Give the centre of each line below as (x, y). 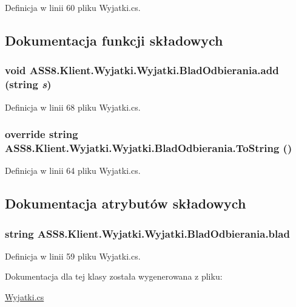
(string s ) (28, 84)
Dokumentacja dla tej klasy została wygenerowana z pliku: (114, 276)
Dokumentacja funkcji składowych (114, 40)
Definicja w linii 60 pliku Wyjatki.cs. (73, 7)
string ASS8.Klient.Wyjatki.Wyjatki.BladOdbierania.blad (147, 233)
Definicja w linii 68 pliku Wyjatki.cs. (73, 107)
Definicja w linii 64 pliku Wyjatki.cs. (73, 171)
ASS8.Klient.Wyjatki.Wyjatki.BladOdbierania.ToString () (149, 147)
